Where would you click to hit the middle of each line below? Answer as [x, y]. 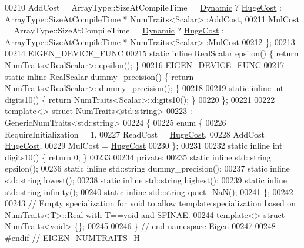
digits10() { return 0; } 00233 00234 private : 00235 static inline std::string [138, 157]
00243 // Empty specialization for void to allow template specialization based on [151, 203]
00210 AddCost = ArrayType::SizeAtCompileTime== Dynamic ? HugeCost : [143, 7]
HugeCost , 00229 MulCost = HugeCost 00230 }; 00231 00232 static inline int [144, 145]
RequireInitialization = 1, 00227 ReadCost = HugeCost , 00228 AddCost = [139, 134]
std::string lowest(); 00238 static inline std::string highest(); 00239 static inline [146, 180]
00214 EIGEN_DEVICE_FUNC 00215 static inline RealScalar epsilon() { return [152, 53]
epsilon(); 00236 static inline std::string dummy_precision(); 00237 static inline [147, 168]
